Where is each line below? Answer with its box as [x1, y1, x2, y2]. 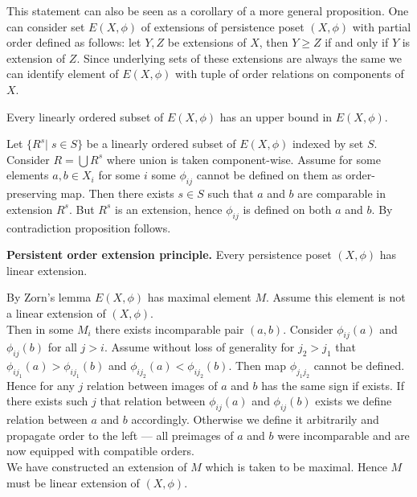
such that [207, 185, 254, 202]
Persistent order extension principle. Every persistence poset [6, 246, 332, 263]
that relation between [100, 392, 206, 409]
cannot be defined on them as [196, 166, 342, 183]
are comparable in [297, 185, 386, 202]
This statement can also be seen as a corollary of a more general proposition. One [6, 2, 409, 18]
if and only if [325, 34, 389, 51]
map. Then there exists [60, 185, 174, 202]
